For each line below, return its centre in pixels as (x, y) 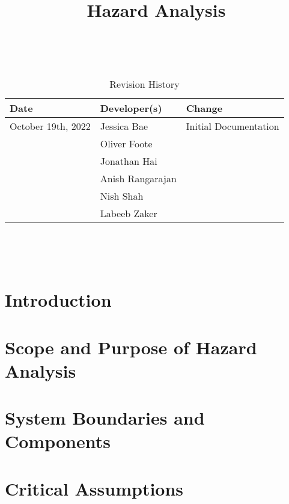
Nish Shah (122, 195)
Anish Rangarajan (138, 178)
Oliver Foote (126, 143)
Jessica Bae (124, 126)
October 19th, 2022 (50, 126)
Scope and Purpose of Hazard (131, 347)
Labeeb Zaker (129, 213)
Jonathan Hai (129, 161)
